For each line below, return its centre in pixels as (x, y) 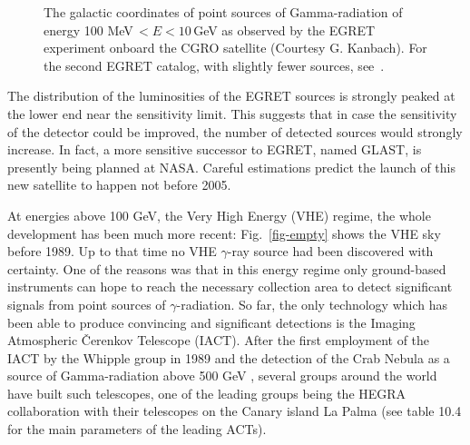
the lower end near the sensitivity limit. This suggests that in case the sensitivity (232, 113)
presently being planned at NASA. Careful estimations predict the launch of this (231, 167)
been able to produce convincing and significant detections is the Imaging (211, 322)
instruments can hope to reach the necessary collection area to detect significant (230, 287)
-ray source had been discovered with (330, 251)
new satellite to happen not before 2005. (119, 185)
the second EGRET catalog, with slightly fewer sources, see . (214, 65)
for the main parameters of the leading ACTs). (137, 429)
